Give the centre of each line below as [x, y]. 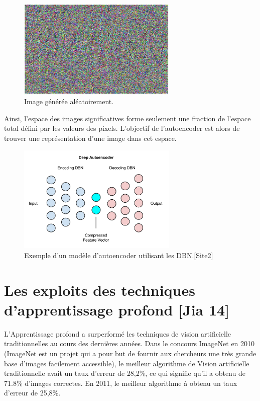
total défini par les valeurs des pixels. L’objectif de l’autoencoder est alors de [122, 128]
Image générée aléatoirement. [69, 101]
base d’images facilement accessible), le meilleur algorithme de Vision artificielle [127, 363]
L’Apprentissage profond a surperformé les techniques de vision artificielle [118, 333]
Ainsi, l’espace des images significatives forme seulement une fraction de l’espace [127, 118]
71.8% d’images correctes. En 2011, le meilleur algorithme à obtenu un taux [121, 383]
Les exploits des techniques [100, 290]
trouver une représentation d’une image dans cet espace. [90, 138]
